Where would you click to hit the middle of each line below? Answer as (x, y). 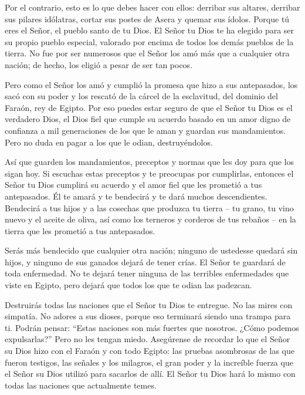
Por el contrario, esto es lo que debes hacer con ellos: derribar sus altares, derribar (152, 7)
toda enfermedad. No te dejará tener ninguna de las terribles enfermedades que (147, 273)
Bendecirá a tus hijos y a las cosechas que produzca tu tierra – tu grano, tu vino (149, 207)
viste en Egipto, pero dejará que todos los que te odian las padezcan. (128, 285)
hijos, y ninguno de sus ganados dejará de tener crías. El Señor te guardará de (145, 261)
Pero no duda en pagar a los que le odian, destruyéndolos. (109, 142)
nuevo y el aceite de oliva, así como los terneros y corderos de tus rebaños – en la (150, 219)
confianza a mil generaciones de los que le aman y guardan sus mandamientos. (145, 130)
